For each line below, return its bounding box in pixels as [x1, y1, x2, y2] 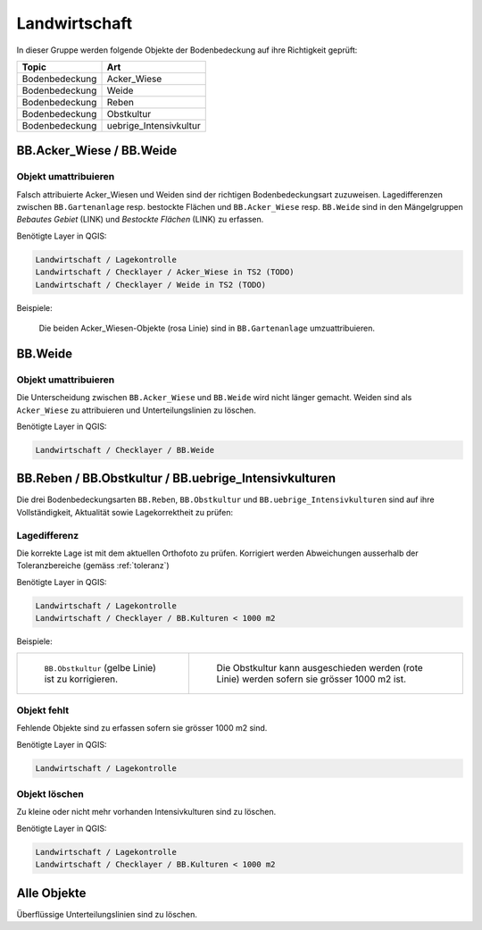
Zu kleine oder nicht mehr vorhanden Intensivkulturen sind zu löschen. [16, 807, 277, 817]
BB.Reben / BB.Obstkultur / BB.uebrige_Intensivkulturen [16, 471, 337, 486]
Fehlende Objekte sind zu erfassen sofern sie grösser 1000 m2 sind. [16, 723, 268, 733]
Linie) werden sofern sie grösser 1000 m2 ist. [216, 673, 406, 685]
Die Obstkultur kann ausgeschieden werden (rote [216, 661, 423, 674]
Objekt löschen [16, 787, 84, 800]
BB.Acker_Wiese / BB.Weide [16, 143, 178, 158]
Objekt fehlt [16, 704, 70, 716]
